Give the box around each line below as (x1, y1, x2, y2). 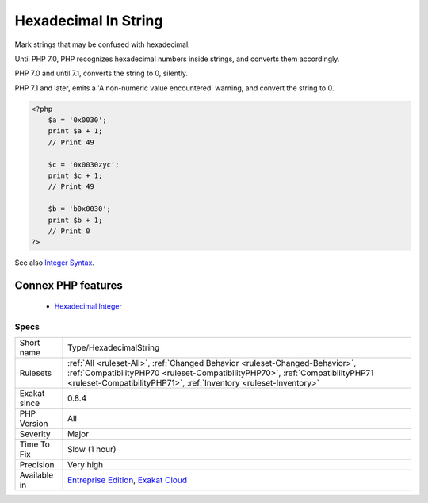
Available (19, 469, 54, 480)
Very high (67, 459, 104, 470)
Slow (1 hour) (67, 443, 117, 455)
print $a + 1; (48, 127, 103, 136)
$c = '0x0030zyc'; (48, 159, 120, 169)
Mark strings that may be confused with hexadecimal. (14, 40, 190, 49)
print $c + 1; (48, 171, 103, 180)
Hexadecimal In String (14, 12, 163, 29)
